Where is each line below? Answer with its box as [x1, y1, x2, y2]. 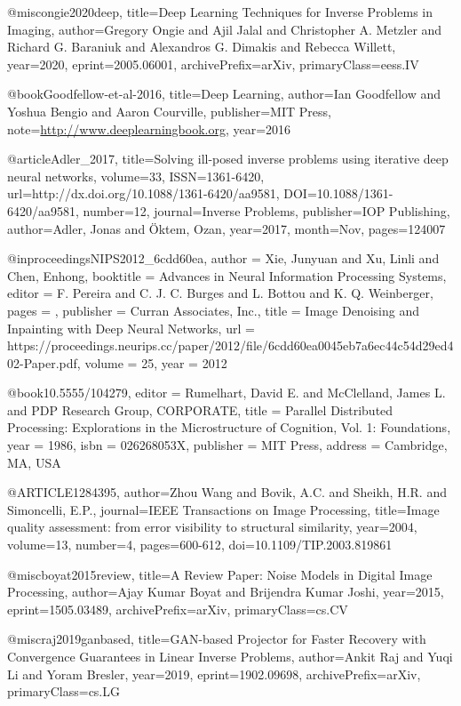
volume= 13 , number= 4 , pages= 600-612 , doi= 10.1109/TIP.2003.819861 [7, 535, 393, 554]
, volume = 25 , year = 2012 [76, 353, 227, 372]
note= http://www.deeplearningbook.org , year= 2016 [7, 119, 291, 138]
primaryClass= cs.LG [7, 682, 121, 701]
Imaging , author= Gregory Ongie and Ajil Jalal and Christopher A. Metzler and [7, 20, 442, 38]
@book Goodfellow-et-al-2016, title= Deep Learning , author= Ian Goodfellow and [7, 84, 441, 103]
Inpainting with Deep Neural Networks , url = [7, 318, 255, 337]
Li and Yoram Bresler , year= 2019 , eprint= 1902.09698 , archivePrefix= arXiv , [7, 664, 421, 683]
